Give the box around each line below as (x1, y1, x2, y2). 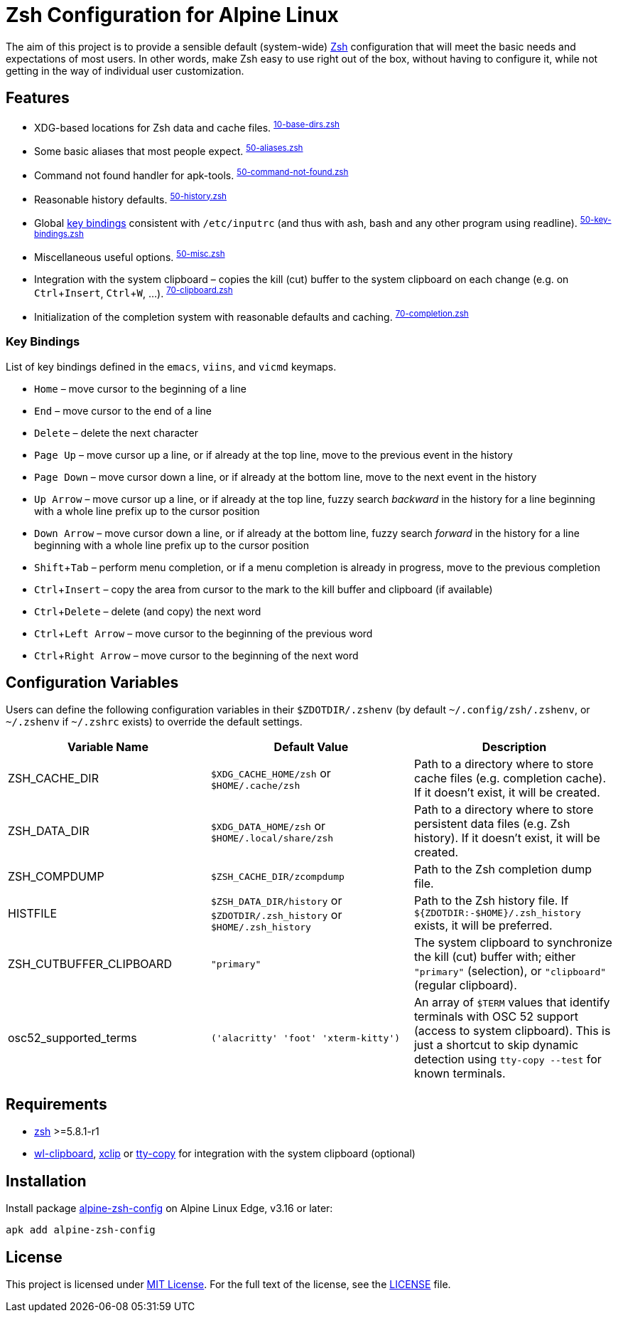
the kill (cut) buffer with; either (413, 950, 576, 964)
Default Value (273, 740, 349, 755)
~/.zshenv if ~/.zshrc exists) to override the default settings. (6, 716, 303, 728)
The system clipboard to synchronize (413, 935, 612, 950)
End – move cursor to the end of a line (34, 404, 212, 417)
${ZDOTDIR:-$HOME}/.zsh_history (413, 908, 581, 919)
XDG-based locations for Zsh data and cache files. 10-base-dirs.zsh (34, 119, 340, 134)
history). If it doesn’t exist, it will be (413, 831, 600, 846)
